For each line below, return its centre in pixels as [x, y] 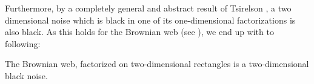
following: [23, 43]
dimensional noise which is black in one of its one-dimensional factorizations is [150, 20]
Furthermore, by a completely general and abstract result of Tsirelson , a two [148, 8]
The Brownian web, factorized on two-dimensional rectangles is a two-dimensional [157, 64]
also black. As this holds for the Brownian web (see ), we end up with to [139, 32]
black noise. [26, 75]
